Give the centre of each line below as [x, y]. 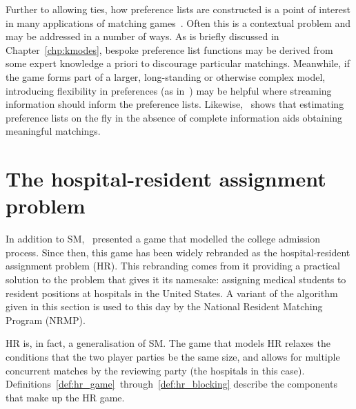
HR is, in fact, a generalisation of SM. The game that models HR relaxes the [168, 343]
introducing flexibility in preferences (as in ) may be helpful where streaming [169, 90]
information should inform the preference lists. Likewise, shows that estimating [175, 104]
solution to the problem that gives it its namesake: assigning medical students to [176, 279]
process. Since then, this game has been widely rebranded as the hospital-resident [178, 252]
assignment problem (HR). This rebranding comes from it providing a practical [173, 266]
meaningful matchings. [53, 131]
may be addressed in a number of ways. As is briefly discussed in [142, 36]
